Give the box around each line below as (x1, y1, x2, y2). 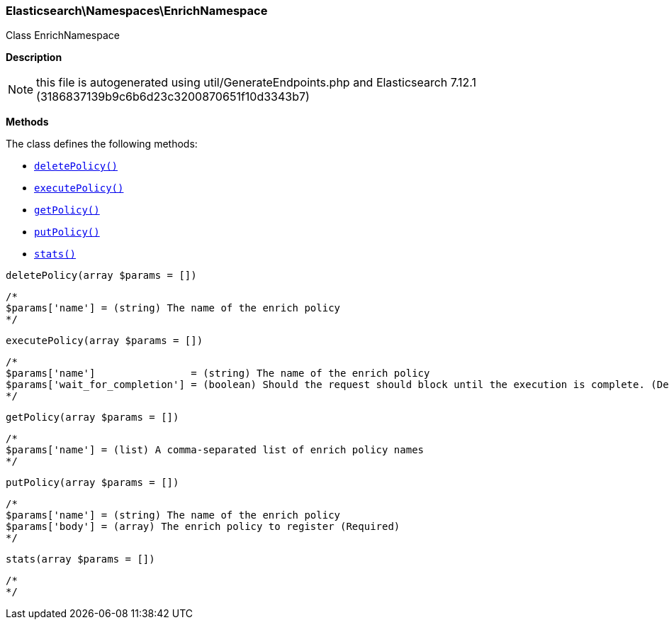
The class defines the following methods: (6, 138, 198, 150)
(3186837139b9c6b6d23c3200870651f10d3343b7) (36, 89, 310, 104)
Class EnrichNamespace (6, 29, 120, 42)
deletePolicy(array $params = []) (6, 270, 197, 282)
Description (6, 51, 62, 64)
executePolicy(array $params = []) (6, 335, 203, 347)
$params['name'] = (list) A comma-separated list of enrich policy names (6, 444, 425, 456)
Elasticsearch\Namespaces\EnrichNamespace (6, 4, 268, 18)
